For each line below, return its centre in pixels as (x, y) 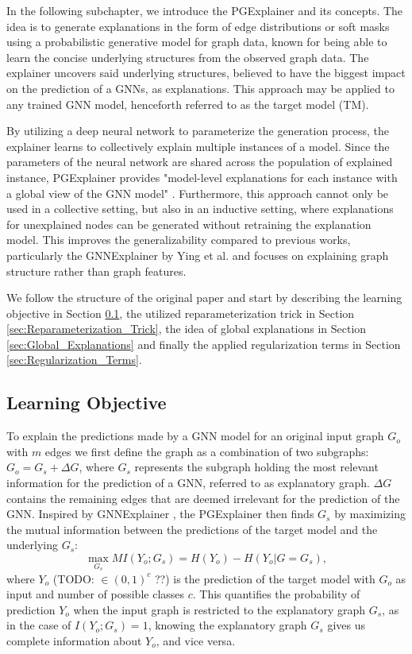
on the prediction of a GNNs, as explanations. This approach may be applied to (200, 88)
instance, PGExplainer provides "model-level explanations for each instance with (202, 177)
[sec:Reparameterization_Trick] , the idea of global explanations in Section (187, 329)
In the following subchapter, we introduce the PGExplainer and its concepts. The (205, 10)
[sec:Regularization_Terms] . (74, 360)
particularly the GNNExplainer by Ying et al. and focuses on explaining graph (198, 255)
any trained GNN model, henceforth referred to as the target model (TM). (188, 104)
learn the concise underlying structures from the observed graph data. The (188, 57)
